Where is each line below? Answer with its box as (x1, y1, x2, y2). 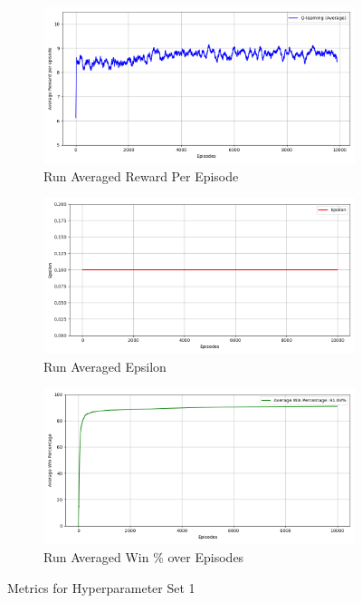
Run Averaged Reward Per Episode (43, 166, 239, 185)
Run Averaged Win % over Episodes (43, 547, 244, 566)
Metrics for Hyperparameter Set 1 (7, 578, 195, 597)
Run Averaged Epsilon (43, 356, 167, 375)
